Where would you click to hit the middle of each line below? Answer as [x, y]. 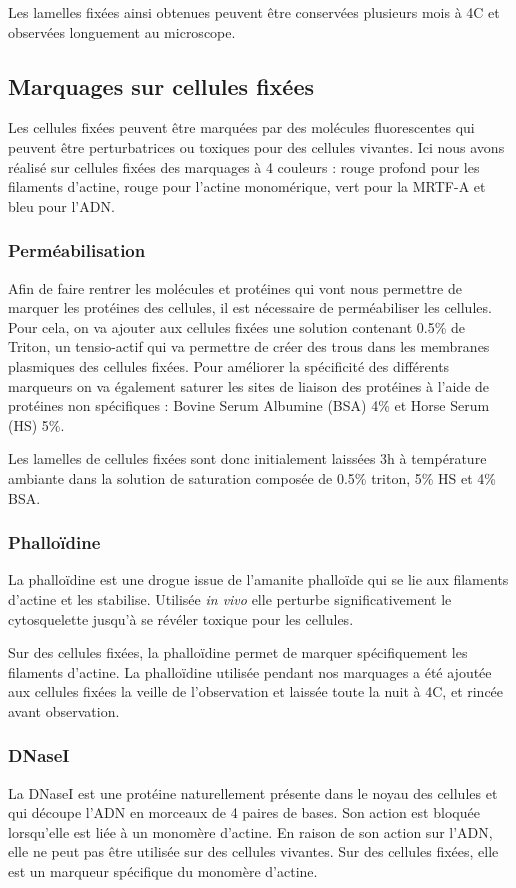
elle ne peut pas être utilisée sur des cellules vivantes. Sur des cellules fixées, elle [253, 851]
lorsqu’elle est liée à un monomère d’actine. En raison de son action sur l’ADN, [250, 831]
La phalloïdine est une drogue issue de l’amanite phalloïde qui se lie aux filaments [258, 579]
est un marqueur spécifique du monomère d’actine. [163, 871]
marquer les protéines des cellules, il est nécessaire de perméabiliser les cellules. [250, 307]
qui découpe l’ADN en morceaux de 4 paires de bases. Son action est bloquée [244, 812]
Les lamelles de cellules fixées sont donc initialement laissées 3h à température [247, 458]
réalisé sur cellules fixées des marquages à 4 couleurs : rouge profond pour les [244, 166]
